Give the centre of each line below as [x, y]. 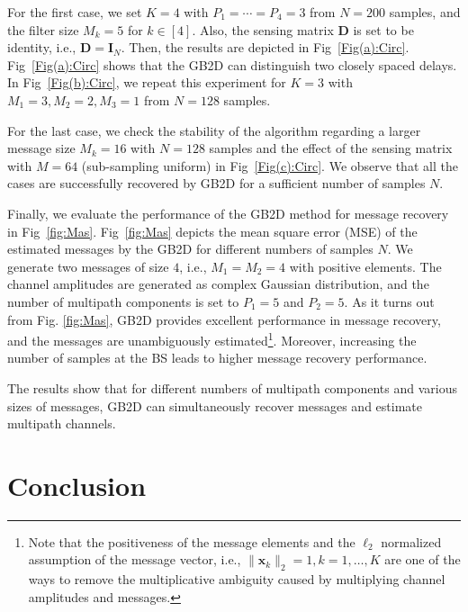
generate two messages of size [88, 266]
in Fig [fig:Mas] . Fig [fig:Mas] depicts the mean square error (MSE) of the [212, 231]
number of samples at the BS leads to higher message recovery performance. [217, 358]
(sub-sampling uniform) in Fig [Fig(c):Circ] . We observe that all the [270, 165]
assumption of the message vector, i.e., [135, 559]
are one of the [423, 559]
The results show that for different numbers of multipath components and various [232, 387]
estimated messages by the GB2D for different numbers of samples [190, 249]
